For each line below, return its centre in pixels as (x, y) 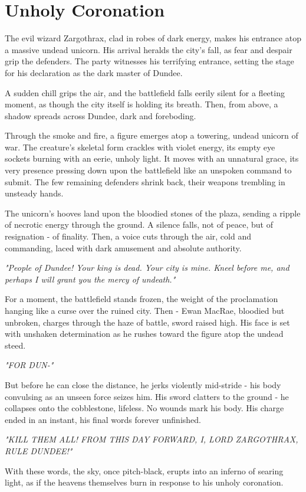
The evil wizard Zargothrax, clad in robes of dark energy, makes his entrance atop (153, 38)
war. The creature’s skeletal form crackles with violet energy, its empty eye (140, 147)
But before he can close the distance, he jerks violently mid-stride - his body (143, 384)
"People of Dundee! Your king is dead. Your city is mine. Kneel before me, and (147, 268)
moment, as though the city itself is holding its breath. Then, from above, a (142, 104)
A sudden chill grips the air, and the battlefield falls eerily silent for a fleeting (145, 92)
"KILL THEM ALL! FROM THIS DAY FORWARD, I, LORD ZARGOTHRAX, (152, 439)
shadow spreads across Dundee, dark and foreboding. (101, 115)
